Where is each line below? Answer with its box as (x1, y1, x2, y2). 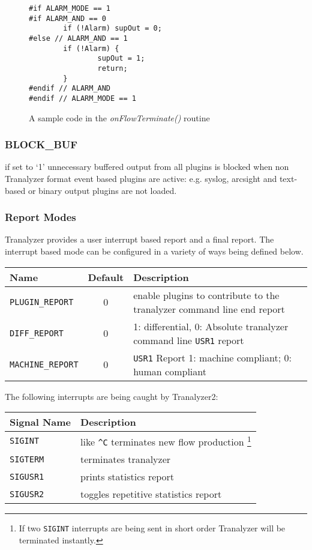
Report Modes (5, 210, 76, 225)
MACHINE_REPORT (10, 359, 79, 369)
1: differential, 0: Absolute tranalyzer (133, 319, 289, 333)
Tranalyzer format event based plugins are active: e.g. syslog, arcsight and (5, 172, 277, 184)
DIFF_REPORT (10, 328, 64, 338)
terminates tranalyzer (80, 452, 171, 467)
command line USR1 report (133, 333, 244, 347)
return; (97, 64, 128, 73)
